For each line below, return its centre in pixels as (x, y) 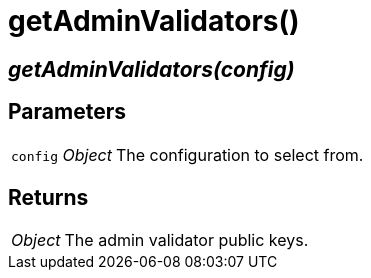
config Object (61, 154)
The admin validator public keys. (186, 240)
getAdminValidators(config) (151, 69)
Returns (48, 198)
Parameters (67, 112)
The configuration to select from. (240, 154)
